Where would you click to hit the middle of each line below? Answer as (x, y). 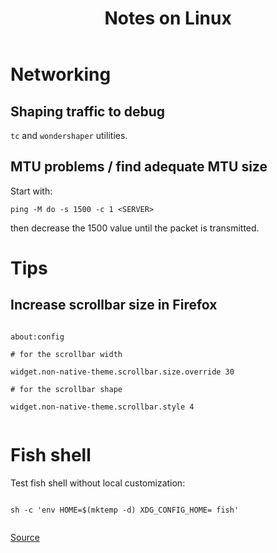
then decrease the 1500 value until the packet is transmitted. (135, 228)
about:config (37, 337)
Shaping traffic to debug (88, 111)
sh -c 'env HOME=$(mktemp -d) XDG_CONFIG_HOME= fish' (125, 510)
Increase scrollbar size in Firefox (114, 305)
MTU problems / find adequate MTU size (139, 167)
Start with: (31, 191)
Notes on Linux (168, 18)
